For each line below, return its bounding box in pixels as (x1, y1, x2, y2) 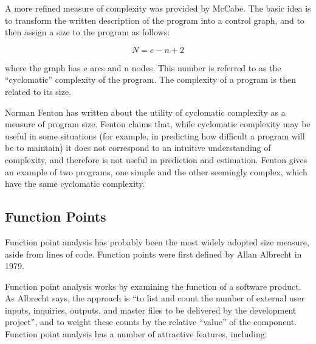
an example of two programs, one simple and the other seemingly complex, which (5, 165, 307, 178)
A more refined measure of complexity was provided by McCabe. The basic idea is (5, 2, 311, 14)
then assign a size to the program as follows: (5, 26, 170, 38)
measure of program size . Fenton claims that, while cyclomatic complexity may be (5, 118, 311, 130)
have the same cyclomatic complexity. (5, 177, 145, 190)
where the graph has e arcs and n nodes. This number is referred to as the (5, 61, 281, 74)
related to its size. (5, 85, 72, 97)
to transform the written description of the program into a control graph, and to (5, 13, 304, 26)
